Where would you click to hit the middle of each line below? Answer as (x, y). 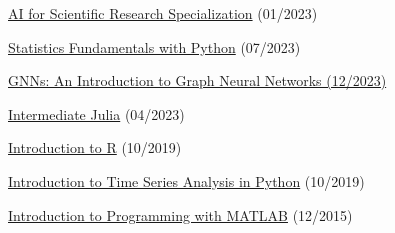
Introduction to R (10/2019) (95, 147)
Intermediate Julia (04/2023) (96, 113)
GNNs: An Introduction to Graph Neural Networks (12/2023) (197, 80)
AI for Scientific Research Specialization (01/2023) (163, 13)
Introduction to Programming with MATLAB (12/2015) (180, 214)
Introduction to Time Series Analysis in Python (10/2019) (186, 180)
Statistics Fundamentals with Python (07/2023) (154, 46)
